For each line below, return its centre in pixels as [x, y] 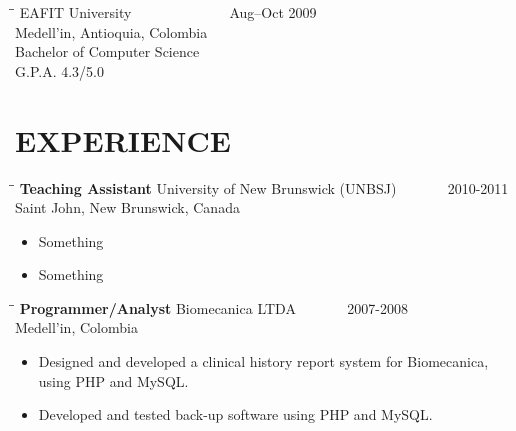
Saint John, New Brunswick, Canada [127, 207]
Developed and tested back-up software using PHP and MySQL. [235, 414]
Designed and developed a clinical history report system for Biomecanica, [263, 361]
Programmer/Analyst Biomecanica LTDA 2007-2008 [213, 307]
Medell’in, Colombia [76, 327]
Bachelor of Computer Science [107, 51]
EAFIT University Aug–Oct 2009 [168, 12]
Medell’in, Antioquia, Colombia [111, 31]
